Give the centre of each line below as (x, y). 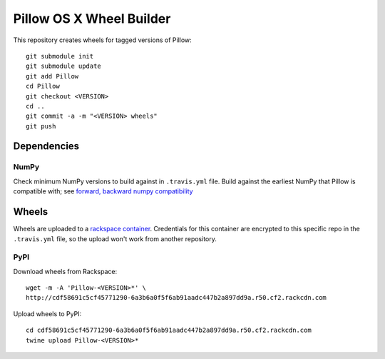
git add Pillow (52, 76)
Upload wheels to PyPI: (47, 313)
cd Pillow (43, 86)
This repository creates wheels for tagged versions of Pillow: (102, 40)
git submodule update (63, 66)
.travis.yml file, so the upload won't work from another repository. (115, 238)
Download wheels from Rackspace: (65, 271)
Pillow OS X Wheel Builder (92, 19)
